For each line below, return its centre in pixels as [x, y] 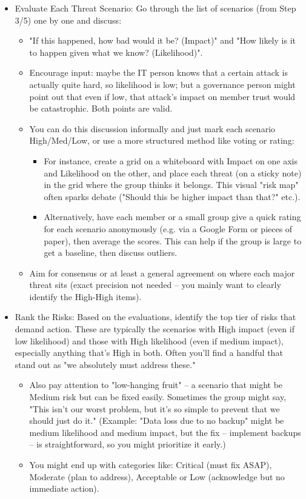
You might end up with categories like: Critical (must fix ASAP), [151, 464]
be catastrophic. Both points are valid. [101, 108]
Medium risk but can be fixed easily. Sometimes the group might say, [158, 397]
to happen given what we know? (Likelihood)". [116, 52]
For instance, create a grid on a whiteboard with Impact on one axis [171, 160]
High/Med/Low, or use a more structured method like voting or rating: [162, 140]
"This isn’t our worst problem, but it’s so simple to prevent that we [155, 408]
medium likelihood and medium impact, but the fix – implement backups [165, 432]
